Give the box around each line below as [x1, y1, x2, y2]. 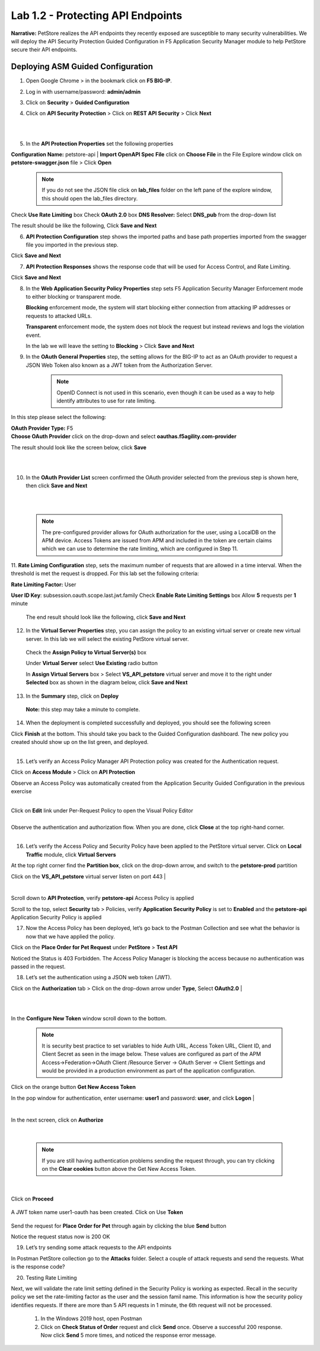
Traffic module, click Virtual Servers [25, 851, 117, 858]
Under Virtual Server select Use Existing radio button [25, 660, 158, 667]
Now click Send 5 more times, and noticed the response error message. [40, 1331, 216, 1339]
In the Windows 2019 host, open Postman [40, 1315, 142, 1322]
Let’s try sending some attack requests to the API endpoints [25, 1244, 172, 1251]
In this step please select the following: [11, 414, 107, 421]
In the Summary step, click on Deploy [25, 692, 119, 700]
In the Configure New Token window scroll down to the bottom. [11, 1015, 167, 1022]
